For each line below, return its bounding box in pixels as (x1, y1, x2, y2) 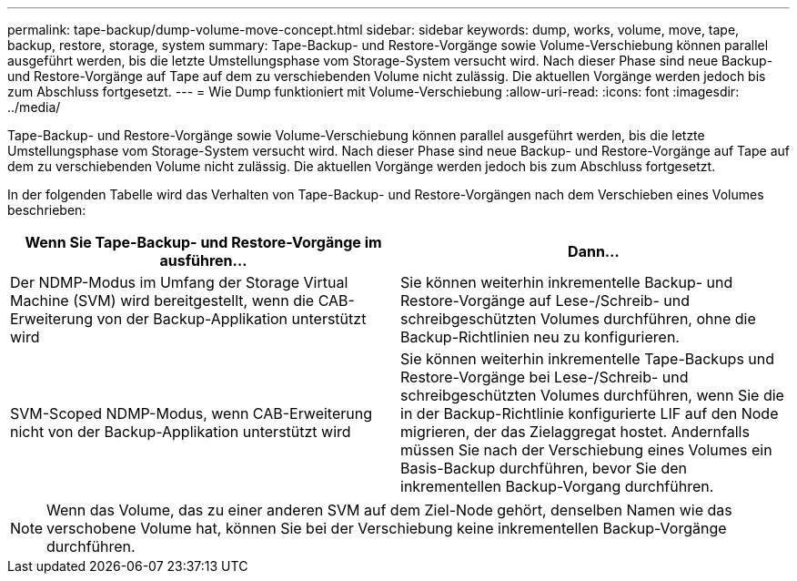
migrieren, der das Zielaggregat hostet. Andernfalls (400, 423, 750, 441)
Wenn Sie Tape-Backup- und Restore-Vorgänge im (25, 233, 382, 251)
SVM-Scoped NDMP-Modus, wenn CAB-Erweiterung (10, 404, 373, 423)
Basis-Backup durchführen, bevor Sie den (400, 459, 687, 477)
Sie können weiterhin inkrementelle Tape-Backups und (400, 350, 775, 368)
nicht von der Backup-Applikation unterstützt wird (10, 423, 351, 441)
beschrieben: (7, 202, 86, 218)
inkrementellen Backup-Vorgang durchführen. (400, 477, 714, 495)
